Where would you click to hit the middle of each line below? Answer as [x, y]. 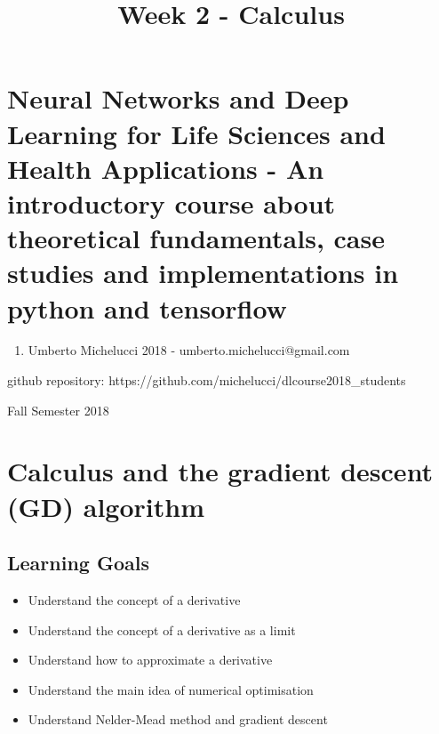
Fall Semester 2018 [58, 410]
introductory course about [172, 202]
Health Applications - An [166, 168]
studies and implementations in [203, 273]
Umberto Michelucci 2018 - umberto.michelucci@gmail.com [189, 350]
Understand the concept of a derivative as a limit [162, 629]
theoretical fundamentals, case [196, 238]
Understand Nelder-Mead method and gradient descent [178, 719]
